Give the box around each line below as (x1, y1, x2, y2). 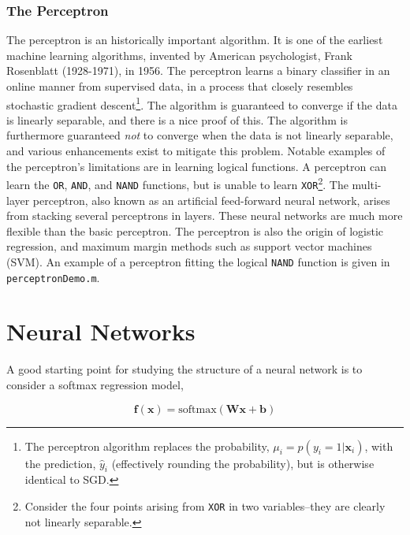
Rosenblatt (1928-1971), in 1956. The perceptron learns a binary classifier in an (6, 62, 390, 79)
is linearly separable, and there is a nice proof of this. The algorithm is (6, 111, 348, 128)
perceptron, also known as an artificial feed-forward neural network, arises (32, 191, 390, 208)
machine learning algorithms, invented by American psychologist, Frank (6, 46, 352, 63)
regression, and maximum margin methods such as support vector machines (6, 238, 372, 254)
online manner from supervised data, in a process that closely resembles (6, 78, 353, 94)
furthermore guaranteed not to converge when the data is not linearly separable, (6, 127, 393, 143)
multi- (352, 176, 382, 192)
